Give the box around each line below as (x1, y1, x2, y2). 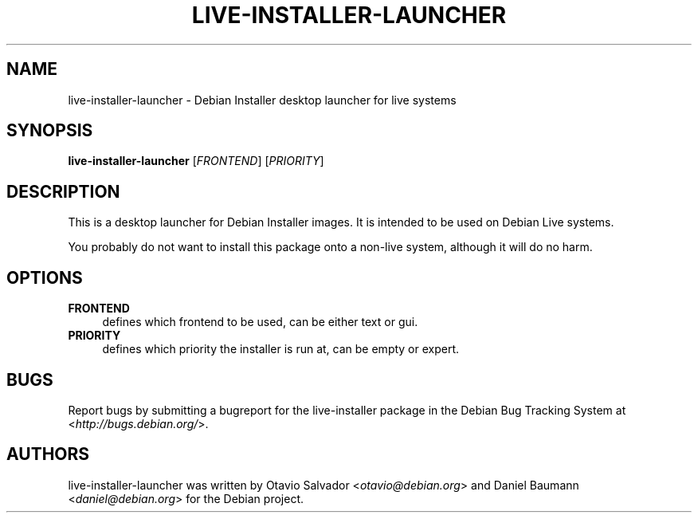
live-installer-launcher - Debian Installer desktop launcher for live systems (68, 92, 457, 107)
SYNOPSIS (6, 120, 93, 141)
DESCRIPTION (6, 181, 120, 202)
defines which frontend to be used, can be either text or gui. (102, 315, 418, 329)
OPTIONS (6, 267, 83, 288)
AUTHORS (6, 444, 90, 465)
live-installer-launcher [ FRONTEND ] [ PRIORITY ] (68, 154, 324, 168)
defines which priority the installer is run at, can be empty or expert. (102, 342, 460, 356)
